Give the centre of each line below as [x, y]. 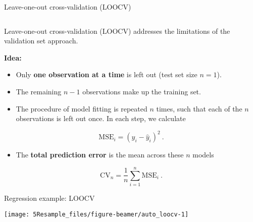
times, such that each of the [199, 108]
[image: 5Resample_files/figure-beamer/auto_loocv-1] [96, 214]
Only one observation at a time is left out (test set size [107, 74]
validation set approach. [41, 41]
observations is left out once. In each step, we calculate [101, 118]
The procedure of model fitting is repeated [82, 108]
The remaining [39, 91]
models [203, 155]
